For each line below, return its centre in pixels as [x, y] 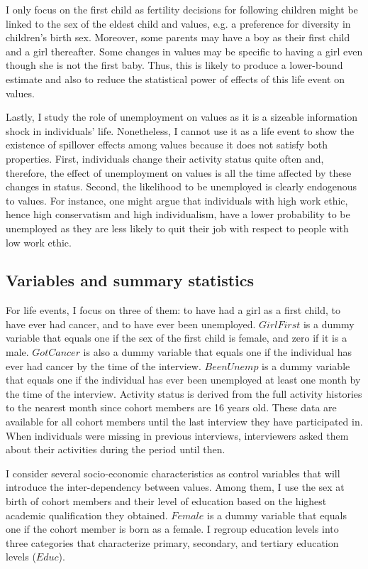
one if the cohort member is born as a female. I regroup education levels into [172, 529]
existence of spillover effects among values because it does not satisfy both [167, 145]
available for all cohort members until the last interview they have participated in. [184, 422]
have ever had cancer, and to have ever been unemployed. [131, 324]
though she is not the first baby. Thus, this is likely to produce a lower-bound [174, 65]
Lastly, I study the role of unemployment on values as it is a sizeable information [182, 117]
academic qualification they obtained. [87, 515]
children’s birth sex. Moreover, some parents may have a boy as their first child [178, 37]
